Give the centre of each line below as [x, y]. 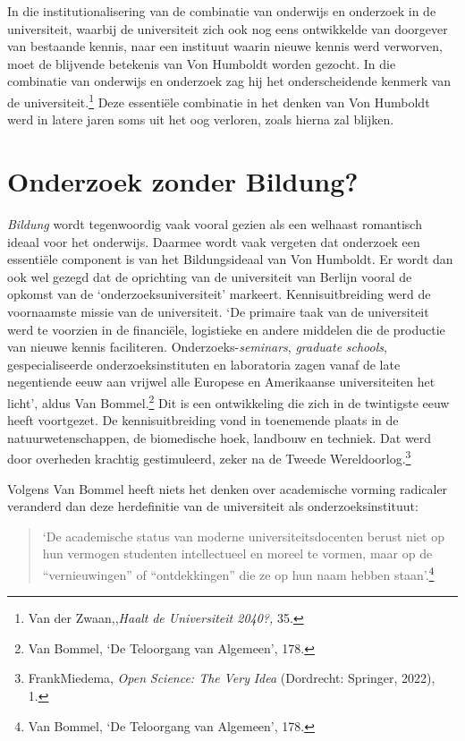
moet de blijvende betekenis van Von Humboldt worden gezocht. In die [202, 63]
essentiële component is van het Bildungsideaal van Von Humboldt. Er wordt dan [230, 259]
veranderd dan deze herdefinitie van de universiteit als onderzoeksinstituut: [213, 506]
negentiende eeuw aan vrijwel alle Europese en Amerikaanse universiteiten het [221, 382]
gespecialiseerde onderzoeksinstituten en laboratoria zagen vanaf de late [204, 364]
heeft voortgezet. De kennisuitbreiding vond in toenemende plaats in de [203, 420]
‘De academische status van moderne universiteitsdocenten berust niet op [243, 536]
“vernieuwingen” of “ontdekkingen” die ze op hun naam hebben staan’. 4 [238, 573]
